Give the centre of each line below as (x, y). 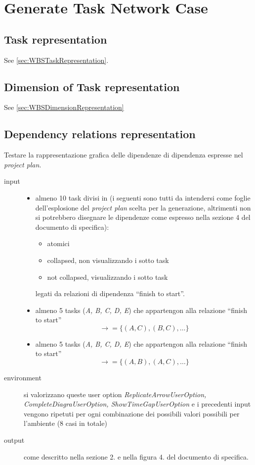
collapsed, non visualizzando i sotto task (108, 260)
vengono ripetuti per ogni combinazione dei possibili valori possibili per (132, 413)
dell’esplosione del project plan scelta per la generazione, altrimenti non (143, 207)
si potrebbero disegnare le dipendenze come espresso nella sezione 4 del (143, 217)
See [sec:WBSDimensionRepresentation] (64, 107)
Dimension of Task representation (92, 86)
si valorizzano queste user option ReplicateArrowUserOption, (115, 394)
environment (23, 378)
